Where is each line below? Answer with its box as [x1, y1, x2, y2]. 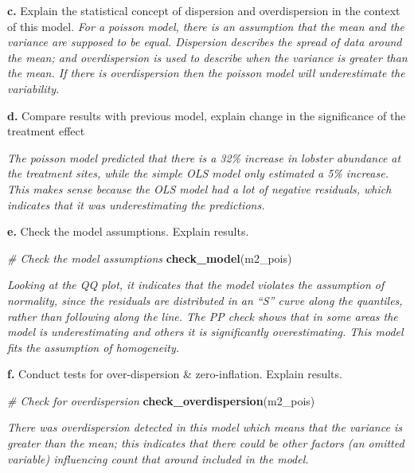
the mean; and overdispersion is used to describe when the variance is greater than [7, 49, 408, 65]
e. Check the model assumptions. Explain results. [7, 223, 249, 240]
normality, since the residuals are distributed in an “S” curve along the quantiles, [7, 291, 403, 308]
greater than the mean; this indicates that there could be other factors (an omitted [7, 435, 404, 451]
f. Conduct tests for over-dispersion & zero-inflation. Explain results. [7, 365, 342, 382]
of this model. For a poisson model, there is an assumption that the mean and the [7, 18, 404, 34]
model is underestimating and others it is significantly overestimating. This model [7, 323, 404, 340]
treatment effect [7, 123, 85, 139]
